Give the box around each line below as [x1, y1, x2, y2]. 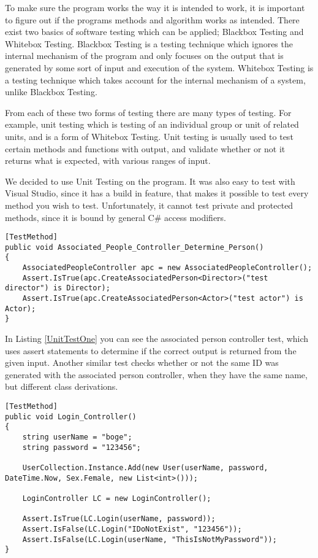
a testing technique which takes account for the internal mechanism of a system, [5, 73, 306, 86]
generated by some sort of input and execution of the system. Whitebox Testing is [5, 61, 314, 74]
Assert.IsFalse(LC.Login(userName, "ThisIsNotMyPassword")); [22, 535, 277, 544]
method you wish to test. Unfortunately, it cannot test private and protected [5, 198, 293, 211]
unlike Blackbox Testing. [5, 85, 97, 98]
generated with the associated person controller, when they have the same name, [5, 368, 308, 381]
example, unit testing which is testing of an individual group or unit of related [5, 118, 299, 131]
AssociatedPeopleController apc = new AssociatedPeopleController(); [22, 263, 312, 273]
